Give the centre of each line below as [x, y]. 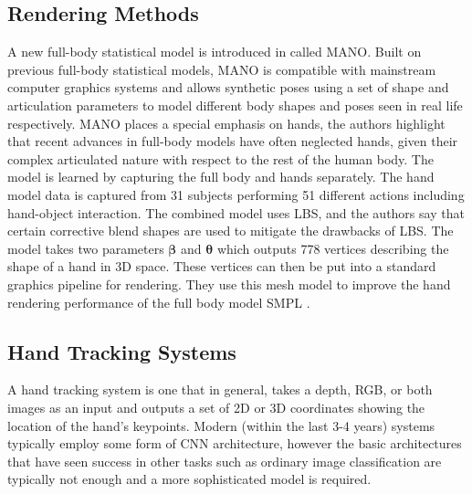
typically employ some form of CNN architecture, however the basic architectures [235, 443]
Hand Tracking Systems [122, 351]
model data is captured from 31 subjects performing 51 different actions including [236, 194]
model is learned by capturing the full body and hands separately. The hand [221, 177]
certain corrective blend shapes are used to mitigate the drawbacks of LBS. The [231, 231]
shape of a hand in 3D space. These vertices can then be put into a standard [222, 266]
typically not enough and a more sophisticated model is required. [189, 479]
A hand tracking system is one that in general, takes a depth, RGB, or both [220, 389]
